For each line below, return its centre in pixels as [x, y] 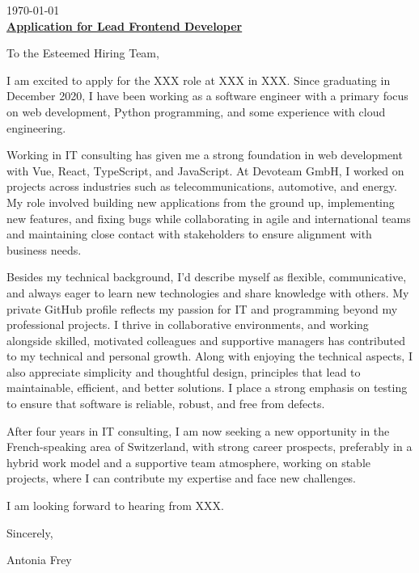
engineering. [36, 127]
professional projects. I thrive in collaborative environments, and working [188, 324]
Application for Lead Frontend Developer [125, 25]
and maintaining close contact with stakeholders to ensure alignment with [189, 234]
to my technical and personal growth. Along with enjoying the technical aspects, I [209, 356]
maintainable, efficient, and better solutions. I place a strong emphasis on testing [207, 388]
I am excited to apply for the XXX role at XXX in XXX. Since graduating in [199, 80]
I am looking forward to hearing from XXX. [115, 506]
